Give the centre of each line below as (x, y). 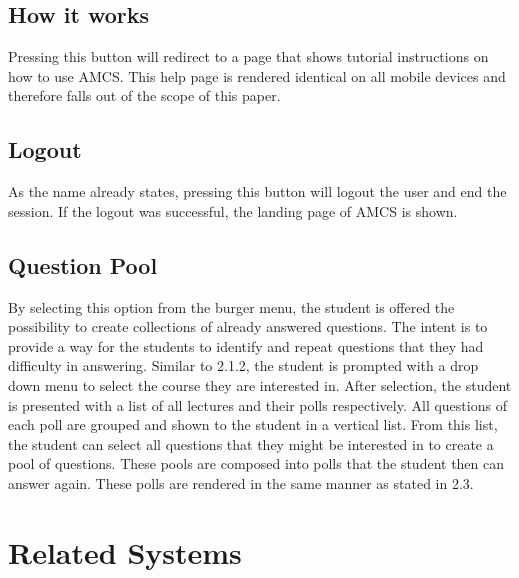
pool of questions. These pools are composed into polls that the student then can (256, 463)
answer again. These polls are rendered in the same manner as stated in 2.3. (241, 482)
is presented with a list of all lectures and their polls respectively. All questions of (257, 404)
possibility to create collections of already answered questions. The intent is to (248, 326)
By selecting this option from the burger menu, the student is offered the (231, 306)
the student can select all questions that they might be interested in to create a (251, 443)
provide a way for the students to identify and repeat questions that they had (246, 345)
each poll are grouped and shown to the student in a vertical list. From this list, (253, 424)
